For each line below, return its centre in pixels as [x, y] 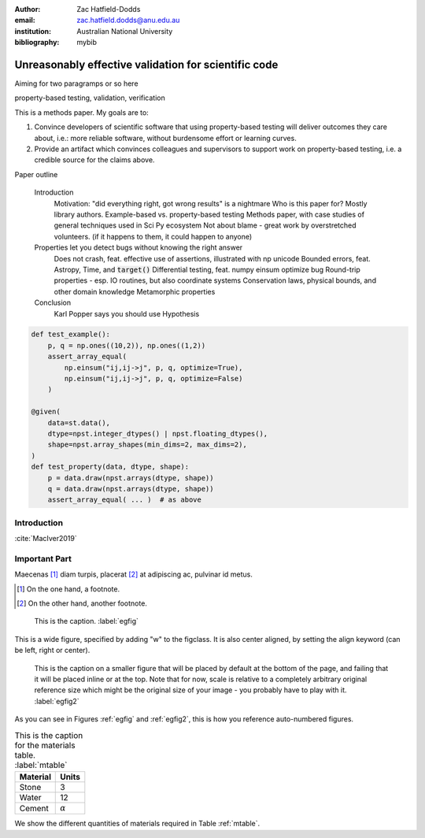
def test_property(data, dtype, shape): [110, 467]
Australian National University [125, 31]
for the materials [45, 745]
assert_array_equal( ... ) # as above [125, 500]
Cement [34, 809]
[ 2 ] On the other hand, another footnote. [82, 603]
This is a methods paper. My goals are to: [81, 112]
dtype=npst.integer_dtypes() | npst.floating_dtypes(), [158, 434]
